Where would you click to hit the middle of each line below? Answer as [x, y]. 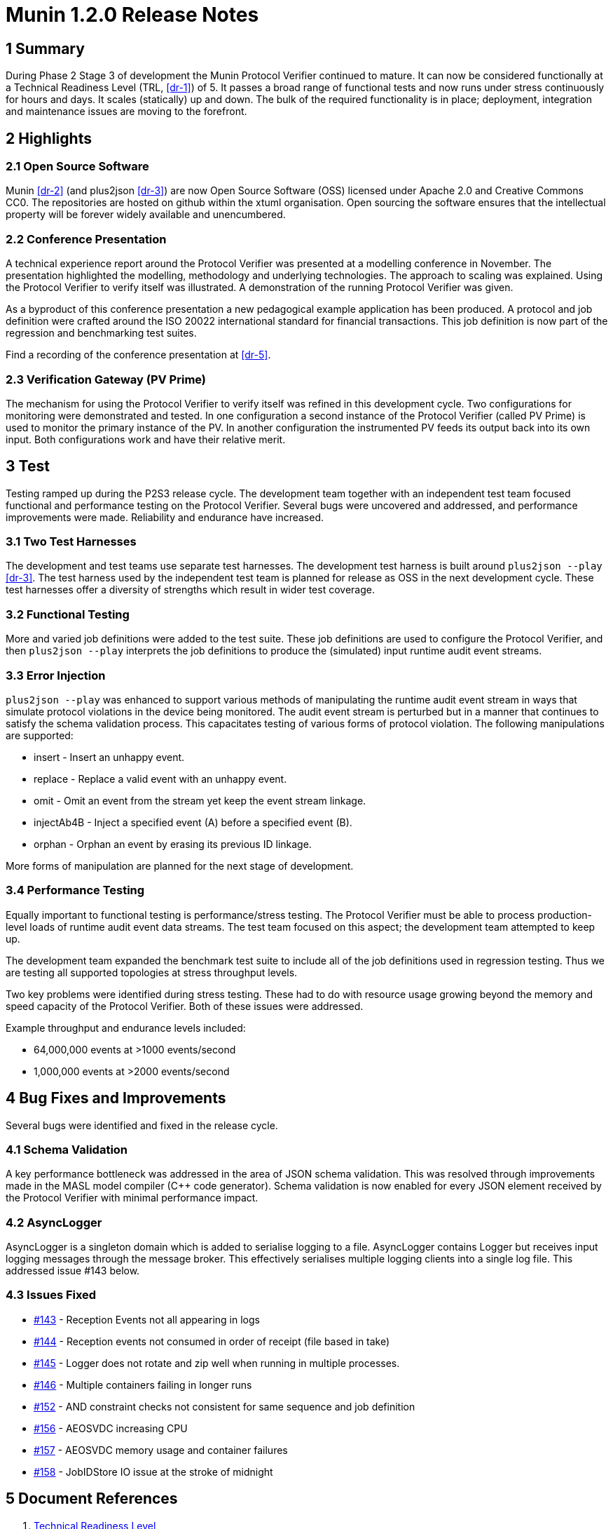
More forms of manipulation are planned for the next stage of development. [180, 865]
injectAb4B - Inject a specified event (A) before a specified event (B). [193, 822]
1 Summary [45, 48]
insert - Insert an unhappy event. [109, 757]
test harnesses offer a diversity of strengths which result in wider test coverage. [190, 590]
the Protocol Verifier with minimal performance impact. [132, 1198]
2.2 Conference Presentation [86, 239]
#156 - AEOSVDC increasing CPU [111, 1428]
